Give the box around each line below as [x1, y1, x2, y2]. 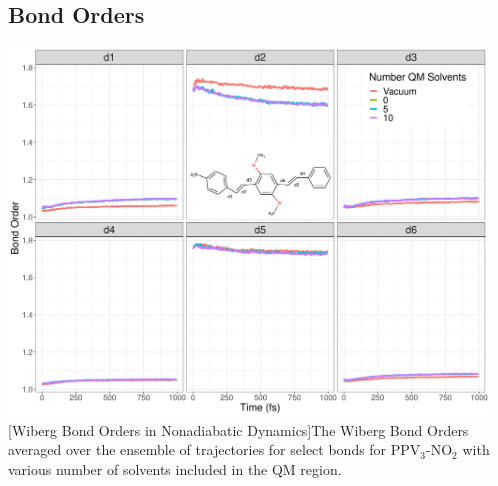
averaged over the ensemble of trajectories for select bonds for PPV [8, 439, 421, 460]
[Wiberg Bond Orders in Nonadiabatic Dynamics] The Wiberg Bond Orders [8, 419, 469, 440]
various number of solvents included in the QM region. [8, 458, 342, 479]
